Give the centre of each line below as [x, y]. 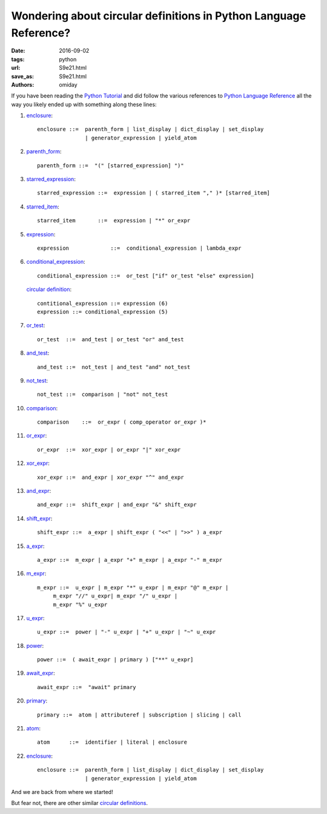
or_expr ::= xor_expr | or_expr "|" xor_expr [109, 449]
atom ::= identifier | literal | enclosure [112, 742]
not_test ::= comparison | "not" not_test [103, 395]
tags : [18, 59]
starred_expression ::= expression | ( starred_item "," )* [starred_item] [154, 193]
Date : [18, 51]
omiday [68, 84]
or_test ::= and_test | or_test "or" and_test [111, 339]
